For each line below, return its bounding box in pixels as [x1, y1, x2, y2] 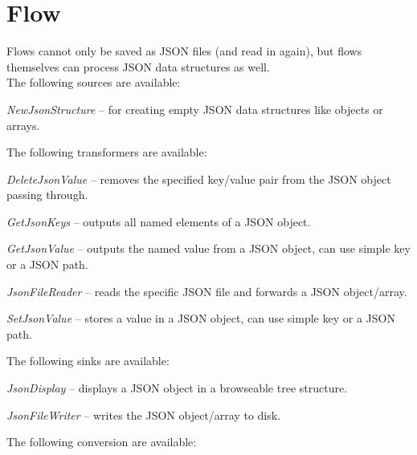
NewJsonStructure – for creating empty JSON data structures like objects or [6, 100, 383, 117]
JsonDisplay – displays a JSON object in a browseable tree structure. [6, 380, 348, 396]
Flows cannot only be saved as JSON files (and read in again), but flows [6, 43, 362, 59]
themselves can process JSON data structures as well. [6, 58, 270, 75]
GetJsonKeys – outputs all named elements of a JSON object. [6, 213, 311, 230]
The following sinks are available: [6, 352, 170, 369]
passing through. [6, 186, 88, 203]
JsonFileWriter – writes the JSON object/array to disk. [6, 406, 281, 423]
